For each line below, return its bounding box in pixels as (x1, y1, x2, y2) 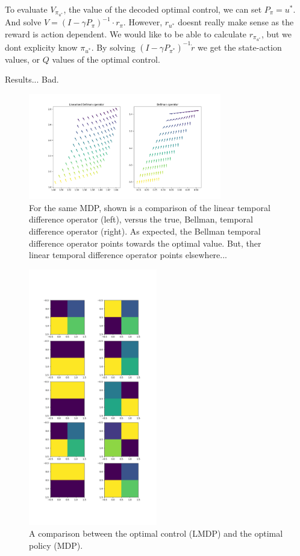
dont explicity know (5, 40, 78, 53)
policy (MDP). (29, 539, 83, 551)
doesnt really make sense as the (178, 16, 294, 28)
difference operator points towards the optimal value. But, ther (29, 236, 261, 249)
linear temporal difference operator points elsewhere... (29, 248, 227, 261)
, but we (261, 27, 292, 40)
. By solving (91, 40, 136, 53)
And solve (5, 16, 42, 28)
